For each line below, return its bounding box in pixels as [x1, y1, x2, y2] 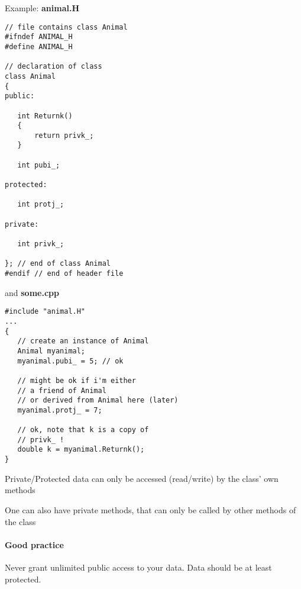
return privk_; [34, 131, 94, 140]
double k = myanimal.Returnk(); [17, 445, 145, 454]
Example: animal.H [5, 2, 80, 14]
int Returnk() [17, 111, 73, 120]
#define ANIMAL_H [5, 42, 73, 51]
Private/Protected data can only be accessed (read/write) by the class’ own [5, 472, 279, 484]
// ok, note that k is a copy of [17, 426, 149, 434]
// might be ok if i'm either [17, 376, 136, 385]
